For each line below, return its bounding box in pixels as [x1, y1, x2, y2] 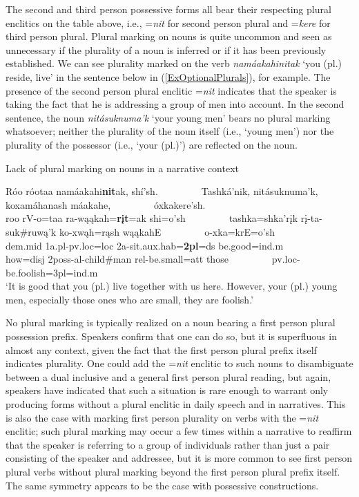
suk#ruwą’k [6, 224, 57, 238]
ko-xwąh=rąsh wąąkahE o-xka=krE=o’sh [59, 224, 275, 238]
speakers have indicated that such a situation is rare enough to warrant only [6, 383, 329, 397]
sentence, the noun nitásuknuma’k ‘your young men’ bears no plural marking [6, 110, 331, 124]
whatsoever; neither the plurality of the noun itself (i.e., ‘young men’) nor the [6, 124, 334, 138]
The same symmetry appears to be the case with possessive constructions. [6, 478, 319, 492]
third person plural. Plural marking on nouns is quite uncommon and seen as [6, 29, 332, 44]
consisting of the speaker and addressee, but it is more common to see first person [6, 451, 353, 465]
